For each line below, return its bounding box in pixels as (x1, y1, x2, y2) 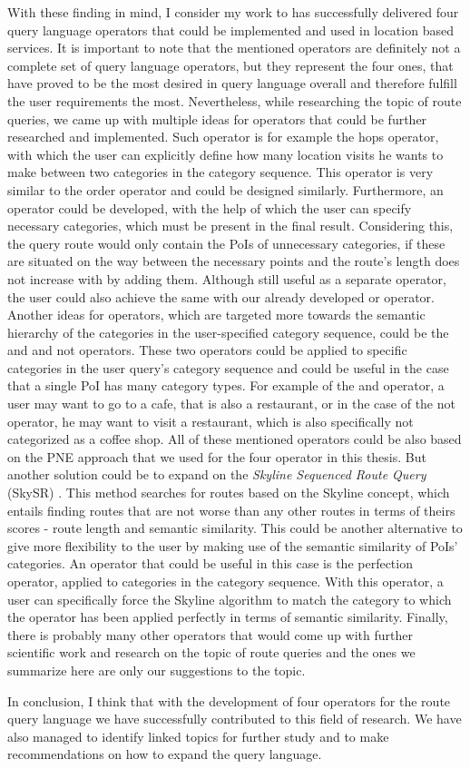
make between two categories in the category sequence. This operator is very (7, 163, 434, 182)
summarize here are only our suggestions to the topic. (7, 660, 306, 679)
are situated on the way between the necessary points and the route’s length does (7, 251, 460, 271)
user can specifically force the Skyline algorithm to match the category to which (7, 589, 452, 608)
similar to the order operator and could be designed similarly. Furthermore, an (7, 180, 444, 199)
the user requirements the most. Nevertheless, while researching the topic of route (7, 91, 462, 110)
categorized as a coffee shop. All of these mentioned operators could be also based (7, 429, 462, 449)
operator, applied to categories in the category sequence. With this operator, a (7, 572, 444, 590)
